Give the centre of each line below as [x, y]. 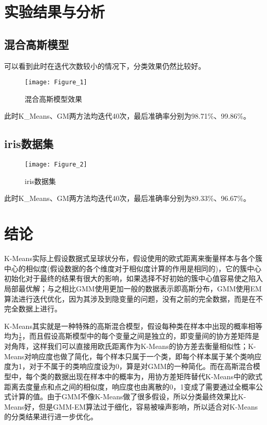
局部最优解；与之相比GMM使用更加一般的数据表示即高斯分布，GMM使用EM [133, 288]
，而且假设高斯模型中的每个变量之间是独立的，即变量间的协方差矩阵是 [141, 336]
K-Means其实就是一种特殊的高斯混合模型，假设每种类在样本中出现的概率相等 [133, 326]
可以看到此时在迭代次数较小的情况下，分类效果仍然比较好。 [105, 66]
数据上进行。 [40, 309]
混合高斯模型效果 [53, 98]
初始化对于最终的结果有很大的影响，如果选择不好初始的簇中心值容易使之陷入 [133, 278]
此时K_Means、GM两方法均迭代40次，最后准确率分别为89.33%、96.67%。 [127, 198]
